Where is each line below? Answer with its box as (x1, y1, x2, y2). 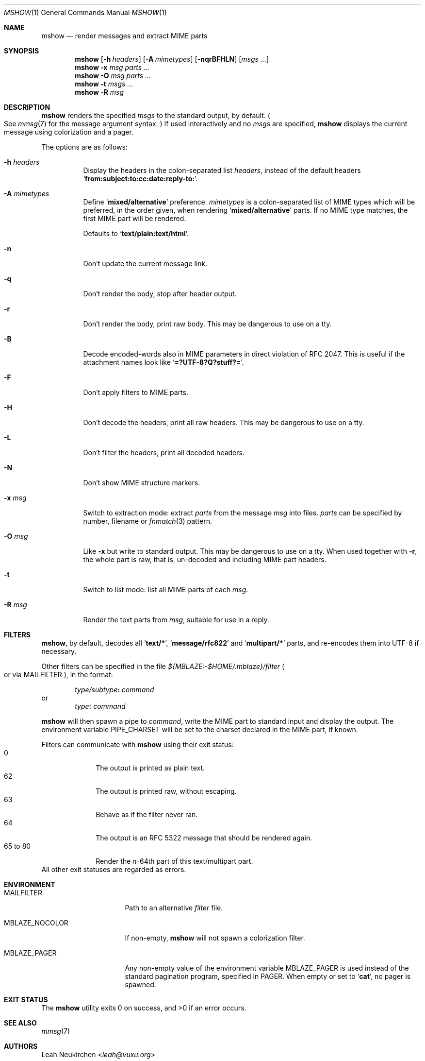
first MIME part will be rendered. (83, 214, 186, 222)
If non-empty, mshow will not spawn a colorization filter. (125, 934, 305, 942)
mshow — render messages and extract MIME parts (41, 32, 208, 40)
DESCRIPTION (4, 103, 50, 111)
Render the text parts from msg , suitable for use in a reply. (83, 616, 269, 624)
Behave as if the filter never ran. (96, 810, 198, 819)
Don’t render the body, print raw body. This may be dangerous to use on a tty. (83, 320, 332, 328)
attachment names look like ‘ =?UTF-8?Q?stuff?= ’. (83, 358, 244, 366)
